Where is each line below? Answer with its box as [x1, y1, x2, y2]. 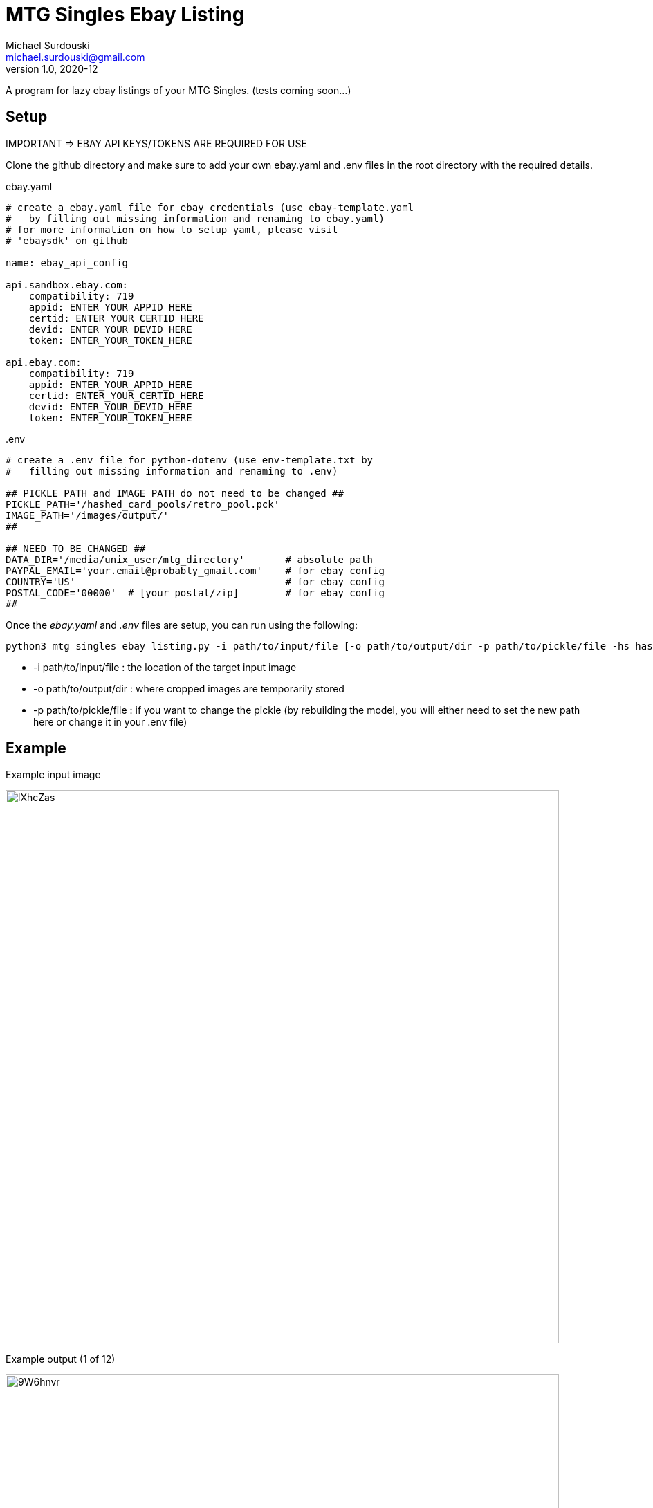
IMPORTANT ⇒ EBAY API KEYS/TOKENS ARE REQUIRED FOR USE [6, 137, 307, 149]
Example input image [6, 769, 101, 781]
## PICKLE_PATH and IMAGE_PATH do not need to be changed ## [6, 487, 344, 499]
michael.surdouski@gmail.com [6, 50, 145, 63]
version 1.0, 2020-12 [6, 62, 98, 75]
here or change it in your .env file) [33, 715, 187, 728]
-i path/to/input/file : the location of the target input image [33, 661, 297, 673]
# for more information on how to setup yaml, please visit [6, 223, 338, 235]
